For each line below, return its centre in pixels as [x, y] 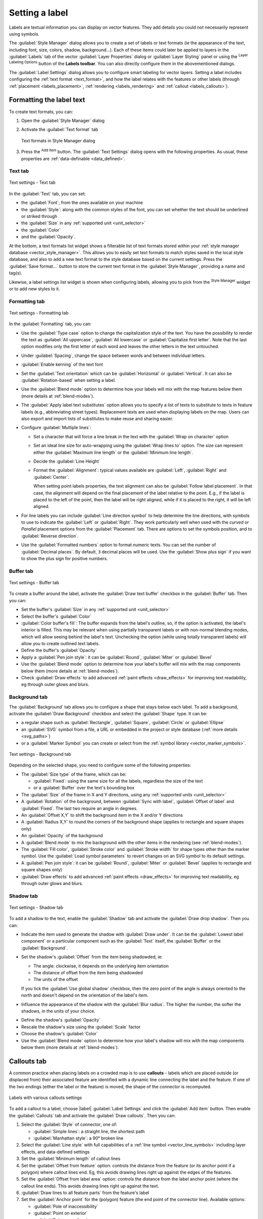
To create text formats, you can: [41, 112]
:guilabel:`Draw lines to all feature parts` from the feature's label [85, 1193]
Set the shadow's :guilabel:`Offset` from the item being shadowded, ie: [92, 957]
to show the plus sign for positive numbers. [65, 559]
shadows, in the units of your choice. [58, 1011]
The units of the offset [56, 980]
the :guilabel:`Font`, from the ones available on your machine [82, 203]
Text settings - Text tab [32, 182]
